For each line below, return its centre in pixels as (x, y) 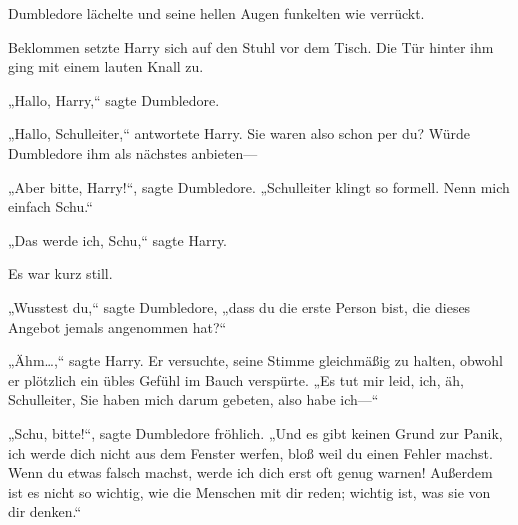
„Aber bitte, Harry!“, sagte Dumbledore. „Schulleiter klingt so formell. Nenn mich (259, 186)
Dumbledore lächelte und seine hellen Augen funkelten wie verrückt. (216, 13)
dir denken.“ (45, 511)
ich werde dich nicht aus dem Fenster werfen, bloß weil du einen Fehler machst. (250, 452)
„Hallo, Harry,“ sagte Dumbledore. (114, 99)
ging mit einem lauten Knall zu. (106, 66)
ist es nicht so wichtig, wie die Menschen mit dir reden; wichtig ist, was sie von (249, 491)
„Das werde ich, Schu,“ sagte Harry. (118, 239)
